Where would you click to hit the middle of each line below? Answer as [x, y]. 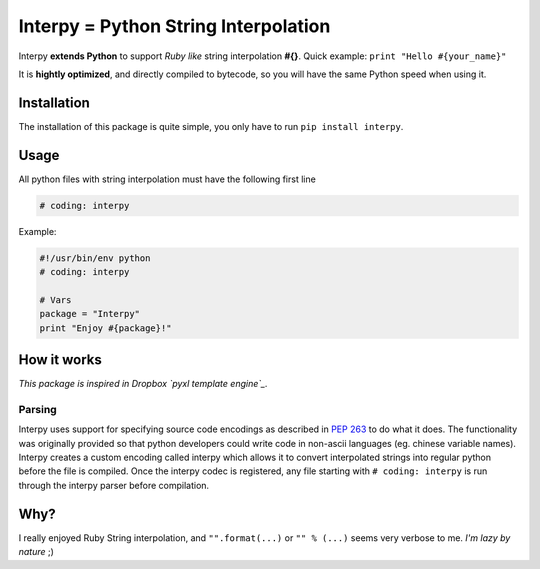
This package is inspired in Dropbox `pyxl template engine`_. [143, 384]
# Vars [55, 299]
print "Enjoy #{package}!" [105, 328]
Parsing [37, 409]
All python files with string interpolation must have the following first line [167, 179]
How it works [60, 360]
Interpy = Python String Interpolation [174, 26]
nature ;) [36, 552]
